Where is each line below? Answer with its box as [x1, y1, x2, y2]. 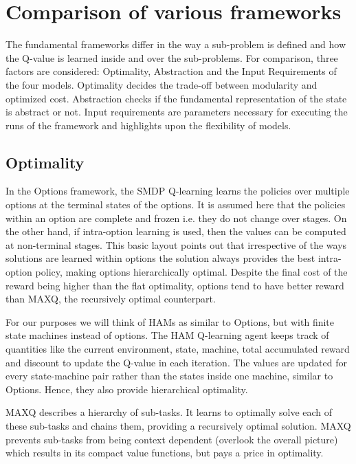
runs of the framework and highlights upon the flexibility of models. [5, 118, 291, 132]
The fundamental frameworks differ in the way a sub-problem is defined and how [5, 37, 346, 52]
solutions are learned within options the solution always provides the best [5, 251, 315, 265]
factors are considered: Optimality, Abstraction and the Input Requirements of [5, 64, 337, 78]
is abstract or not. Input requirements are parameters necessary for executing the [5, 104, 348, 119]
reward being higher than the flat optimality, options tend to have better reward [5, 278, 344, 292]
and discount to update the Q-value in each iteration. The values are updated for [5, 355, 347, 369]
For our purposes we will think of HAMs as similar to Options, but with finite [5, 314, 335, 329]
